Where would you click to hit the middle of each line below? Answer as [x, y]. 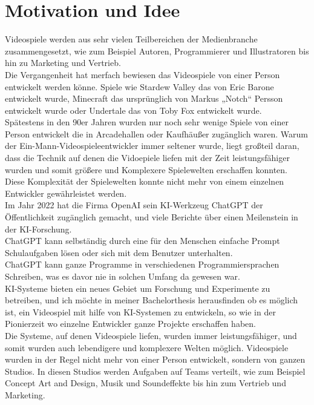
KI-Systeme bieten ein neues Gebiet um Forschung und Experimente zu [138, 288]
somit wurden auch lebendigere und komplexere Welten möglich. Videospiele [147, 347]
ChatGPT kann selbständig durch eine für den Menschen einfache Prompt [142, 241]
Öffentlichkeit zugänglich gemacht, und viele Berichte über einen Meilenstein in [152, 217]
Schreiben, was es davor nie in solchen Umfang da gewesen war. [123, 276]
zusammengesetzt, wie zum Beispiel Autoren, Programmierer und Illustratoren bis [157, 51]
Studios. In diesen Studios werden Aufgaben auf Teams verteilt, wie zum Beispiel [155, 371]
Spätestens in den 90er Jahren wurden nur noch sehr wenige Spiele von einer [147, 122]
